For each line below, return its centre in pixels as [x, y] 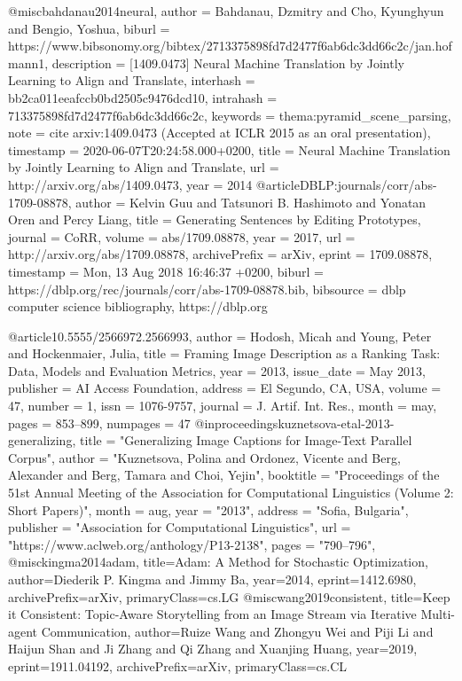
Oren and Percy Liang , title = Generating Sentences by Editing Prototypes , [215, 219]
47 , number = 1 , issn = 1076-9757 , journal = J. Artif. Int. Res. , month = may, [223, 406]
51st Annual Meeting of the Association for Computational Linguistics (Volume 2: [231, 493]
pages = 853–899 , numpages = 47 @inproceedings [143, 423]
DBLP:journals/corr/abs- [368, 184]
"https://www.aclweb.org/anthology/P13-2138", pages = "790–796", [192, 544]
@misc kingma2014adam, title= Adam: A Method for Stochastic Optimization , [218, 562]
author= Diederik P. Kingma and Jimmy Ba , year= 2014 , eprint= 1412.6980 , [212, 579]
